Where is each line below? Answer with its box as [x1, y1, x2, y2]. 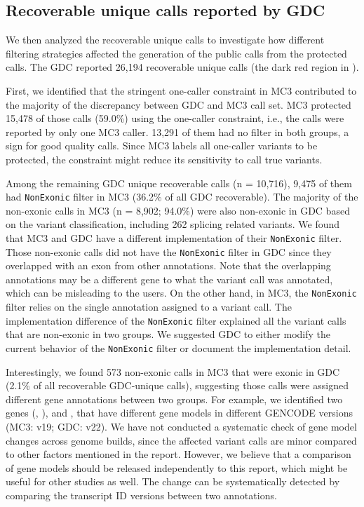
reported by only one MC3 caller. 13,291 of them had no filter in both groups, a [6, 124, 349, 139]
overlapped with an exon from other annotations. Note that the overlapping [6, 258, 331, 273]
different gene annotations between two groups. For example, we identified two [6, 391, 343, 406]
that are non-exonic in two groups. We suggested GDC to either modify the [6, 327, 331, 342]
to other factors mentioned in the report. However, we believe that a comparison [6, 447, 351, 461]
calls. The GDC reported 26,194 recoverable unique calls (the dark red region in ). [6, 60, 359, 74]
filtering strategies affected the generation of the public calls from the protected [6, 46, 347, 60]
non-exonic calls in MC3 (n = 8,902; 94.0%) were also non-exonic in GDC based [6, 203, 350, 217]
